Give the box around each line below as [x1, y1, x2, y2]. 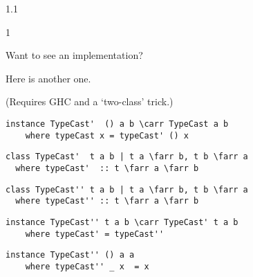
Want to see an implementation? [6, 48, 143, 62]
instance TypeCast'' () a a [6, 250, 135, 260]
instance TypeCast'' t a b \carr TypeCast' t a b [6, 217, 238, 227]
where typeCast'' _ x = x [25, 261, 149, 271]
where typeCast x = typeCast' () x [25, 130, 189, 141]
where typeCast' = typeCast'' [25, 229, 165, 239]
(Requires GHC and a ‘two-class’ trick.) [6, 94, 174, 109]
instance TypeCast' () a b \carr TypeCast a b [6, 118, 229, 129]
